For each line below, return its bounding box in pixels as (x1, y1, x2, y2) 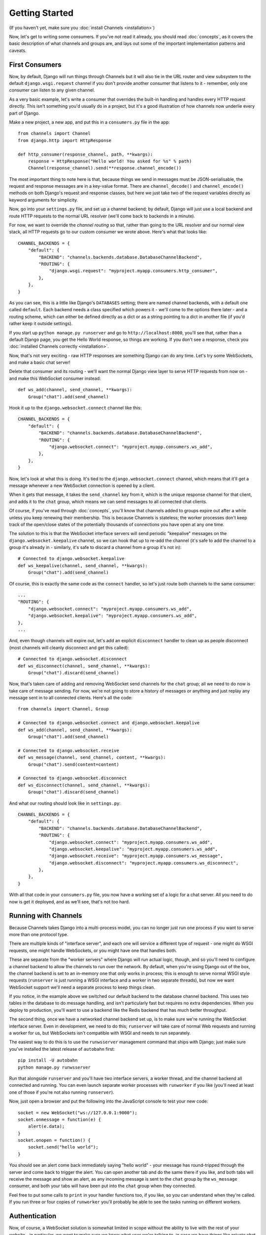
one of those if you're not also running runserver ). (9, 1089, 114, 1095)
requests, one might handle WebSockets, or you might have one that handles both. (9, 947, 177, 953)
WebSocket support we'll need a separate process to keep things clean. (9, 984, 155, 990)
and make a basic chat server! (9, 360, 71, 366)
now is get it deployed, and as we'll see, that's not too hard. (9, 899, 130, 905)
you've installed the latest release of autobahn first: (9, 1046, 115, 1052)
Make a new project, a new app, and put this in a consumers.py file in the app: (9, 119, 170, 125)
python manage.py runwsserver (18, 1065, 91, 1070)
